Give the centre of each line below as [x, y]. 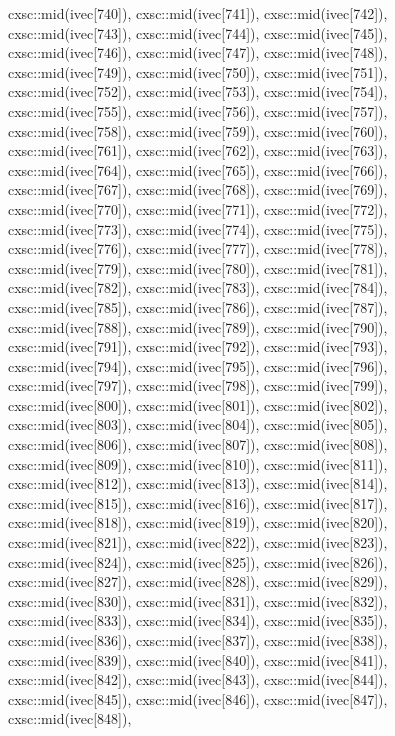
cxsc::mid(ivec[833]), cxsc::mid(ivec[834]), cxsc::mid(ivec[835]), [198, 620]
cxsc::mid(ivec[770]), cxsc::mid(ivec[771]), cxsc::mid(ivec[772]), [198, 208]
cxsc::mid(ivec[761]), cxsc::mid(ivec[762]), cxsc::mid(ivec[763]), [198, 150]
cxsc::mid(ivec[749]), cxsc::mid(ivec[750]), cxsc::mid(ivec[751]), [198, 71]
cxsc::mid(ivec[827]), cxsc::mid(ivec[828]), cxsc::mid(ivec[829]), [198, 581]
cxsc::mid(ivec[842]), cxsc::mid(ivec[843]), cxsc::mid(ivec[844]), [198, 679]
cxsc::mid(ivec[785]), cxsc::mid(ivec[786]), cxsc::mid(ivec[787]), [198, 306]
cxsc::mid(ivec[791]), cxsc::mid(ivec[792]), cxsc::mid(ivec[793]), [198, 346]
